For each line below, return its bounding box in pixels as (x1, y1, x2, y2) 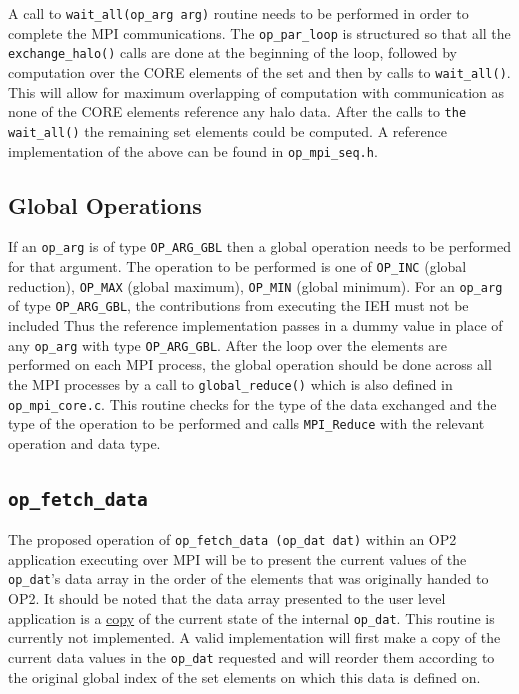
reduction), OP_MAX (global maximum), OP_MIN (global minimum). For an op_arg (8, 275, 503, 296)
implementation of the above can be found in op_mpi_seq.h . (8, 140, 378, 161)
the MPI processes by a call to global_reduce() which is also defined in (8, 373, 453, 394)
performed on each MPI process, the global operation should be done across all (8, 354, 492, 375)
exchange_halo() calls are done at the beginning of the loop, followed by (8, 42, 457, 63)
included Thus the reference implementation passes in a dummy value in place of (8, 315, 503, 336)
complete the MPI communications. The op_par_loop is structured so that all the (8, 22, 511, 43)
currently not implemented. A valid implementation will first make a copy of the (8, 627, 501, 648)
